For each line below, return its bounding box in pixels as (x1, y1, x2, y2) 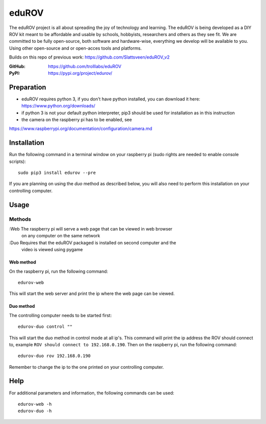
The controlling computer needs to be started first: (9, 312, 112, 318)
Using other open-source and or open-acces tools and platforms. (9, 45, 142, 51)
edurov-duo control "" (18, 324, 73, 329)
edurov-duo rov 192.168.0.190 (18, 353, 91, 359)
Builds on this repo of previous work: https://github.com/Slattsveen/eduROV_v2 (9, 54, 170, 60)
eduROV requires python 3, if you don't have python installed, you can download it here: (21, 96, 200, 102)
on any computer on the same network (21, 233, 100, 239)
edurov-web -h (18, 401, 52, 407)
